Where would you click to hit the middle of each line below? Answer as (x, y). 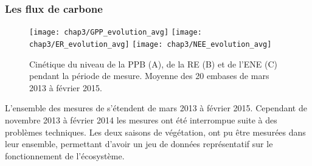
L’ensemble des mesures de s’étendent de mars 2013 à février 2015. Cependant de (156, 108)
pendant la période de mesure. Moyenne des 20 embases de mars (149, 76)
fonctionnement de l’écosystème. (65, 155)
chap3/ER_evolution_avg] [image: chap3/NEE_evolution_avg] (151, 44)
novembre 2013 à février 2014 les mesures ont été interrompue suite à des (141, 119)
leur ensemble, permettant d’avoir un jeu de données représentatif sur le (139, 144)
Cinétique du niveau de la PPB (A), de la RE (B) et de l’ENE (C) (153, 64)
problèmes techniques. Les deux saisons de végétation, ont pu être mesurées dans (155, 132)
